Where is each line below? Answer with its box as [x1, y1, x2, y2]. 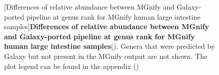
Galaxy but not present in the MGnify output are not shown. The [4, 50, 207, 61]
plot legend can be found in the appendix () [4, 60, 139, 71]
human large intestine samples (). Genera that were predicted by [4, 41, 215, 51]
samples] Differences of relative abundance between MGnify [4, 21, 209, 32]
